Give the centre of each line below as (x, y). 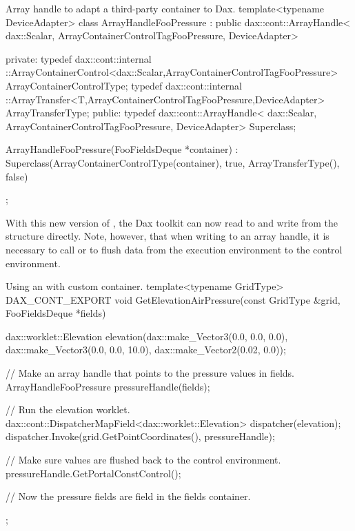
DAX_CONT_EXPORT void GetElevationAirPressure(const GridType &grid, (173, 299)
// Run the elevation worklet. (68, 409)
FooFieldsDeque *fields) (56, 313)
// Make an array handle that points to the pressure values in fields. (150, 373)
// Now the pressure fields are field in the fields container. (128, 496)
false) (17, 176)
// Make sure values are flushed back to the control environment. (143, 460)
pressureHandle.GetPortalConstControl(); (93, 473)
